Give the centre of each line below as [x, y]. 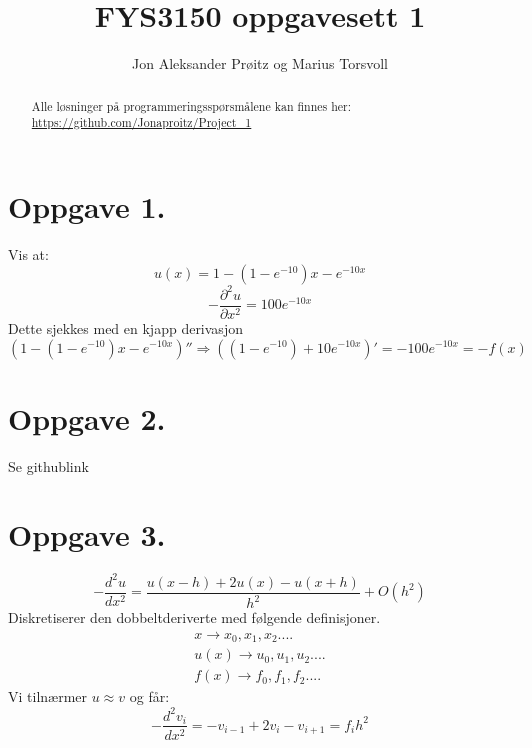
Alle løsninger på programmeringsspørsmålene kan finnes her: [191, 105]
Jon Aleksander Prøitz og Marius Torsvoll [260, 63]
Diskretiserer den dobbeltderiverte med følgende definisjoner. [194, 617]
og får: [149, 696]
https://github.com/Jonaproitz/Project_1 [141, 122]
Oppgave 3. [87, 534]
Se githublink [48, 465]
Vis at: [28, 253]
